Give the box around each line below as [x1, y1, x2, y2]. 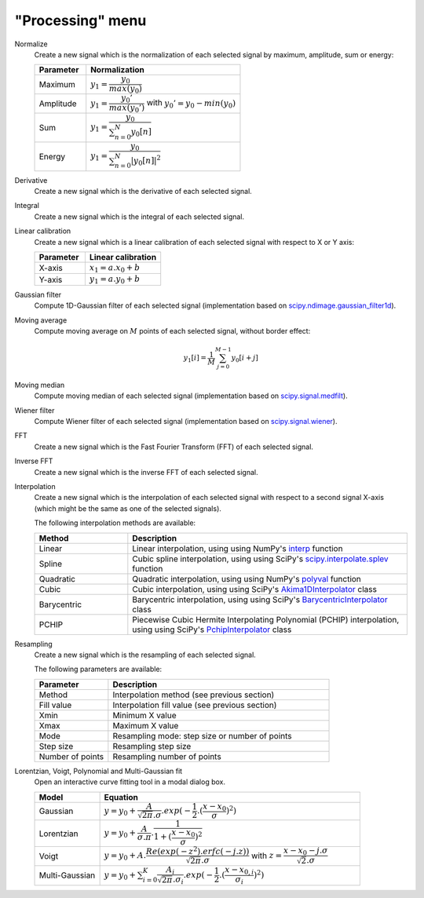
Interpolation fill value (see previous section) [112, 699, 277, 710]
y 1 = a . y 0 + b [89, 274, 141, 286]
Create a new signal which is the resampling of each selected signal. [34, 650, 257, 659]
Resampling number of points [112, 750, 221, 761]
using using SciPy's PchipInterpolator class [132, 624, 292, 635]
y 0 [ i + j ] [231, 353, 259, 364]
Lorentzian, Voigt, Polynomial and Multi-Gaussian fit [14, 766, 183, 776]
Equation [104, 791, 139, 802]
